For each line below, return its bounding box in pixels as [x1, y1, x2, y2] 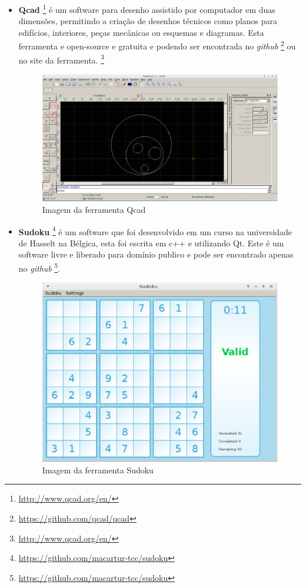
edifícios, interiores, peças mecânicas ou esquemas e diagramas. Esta [18, 26, 264, 38]
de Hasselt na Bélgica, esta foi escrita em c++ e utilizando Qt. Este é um [18, 236, 284, 249]
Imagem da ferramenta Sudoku [42, 463, 154, 476]
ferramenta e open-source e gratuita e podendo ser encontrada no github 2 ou [18, 38, 296, 52]
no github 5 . [18, 260, 61, 274]
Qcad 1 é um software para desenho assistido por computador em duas [18, 2, 275, 15]
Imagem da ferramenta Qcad [42, 203, 146, 216]
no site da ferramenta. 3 [18, 52, 105, 66]
